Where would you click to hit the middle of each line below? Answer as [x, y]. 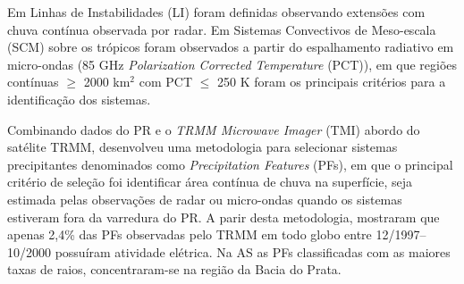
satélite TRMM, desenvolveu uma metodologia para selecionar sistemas [202, 147]
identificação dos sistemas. [79, 99]
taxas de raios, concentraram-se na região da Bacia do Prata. [174, 269]
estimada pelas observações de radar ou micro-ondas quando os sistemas [205, 199]
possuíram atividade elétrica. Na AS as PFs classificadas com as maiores [253, 251]
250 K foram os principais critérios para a [331, 82]
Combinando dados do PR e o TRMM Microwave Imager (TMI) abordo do [214, 129]
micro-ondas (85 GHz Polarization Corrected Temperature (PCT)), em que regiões [232, 64]
